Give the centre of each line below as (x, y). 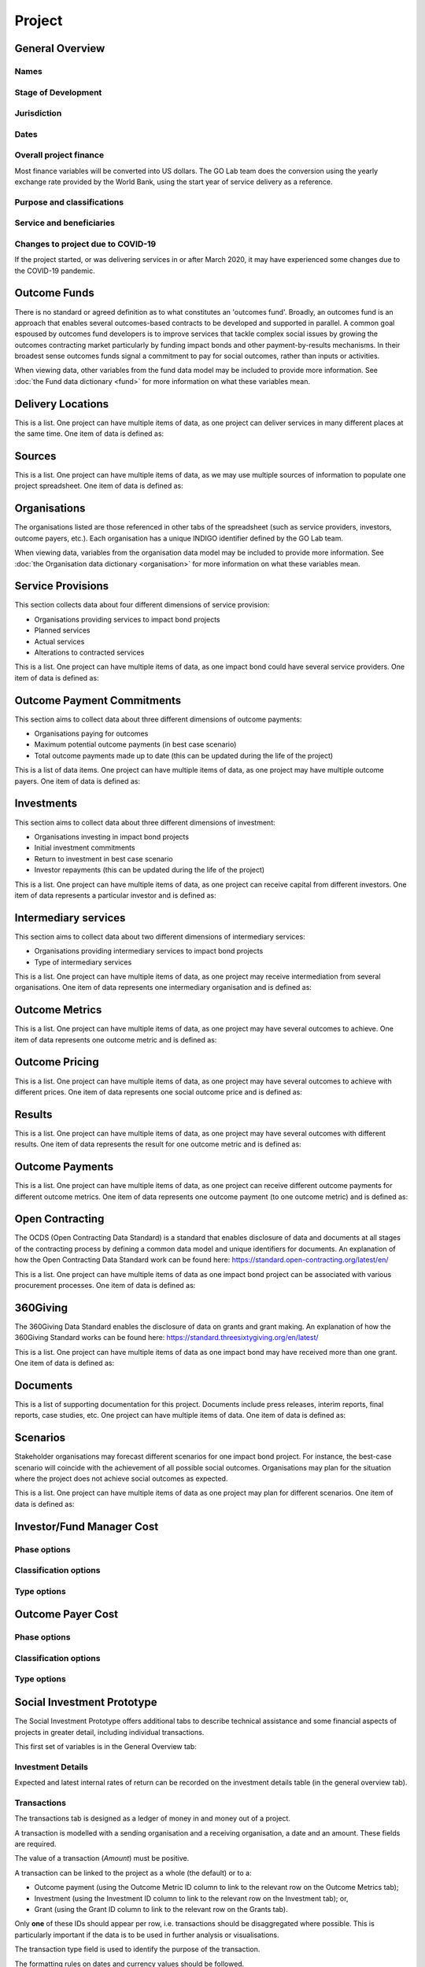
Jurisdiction (38, 113)
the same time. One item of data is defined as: (89, 434)
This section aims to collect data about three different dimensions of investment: (145, 822)
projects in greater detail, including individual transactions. (109, 1732)
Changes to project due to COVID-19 (85, 244)
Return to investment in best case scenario (103, 858)
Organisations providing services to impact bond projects (127, 619)
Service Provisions (62, 586)
